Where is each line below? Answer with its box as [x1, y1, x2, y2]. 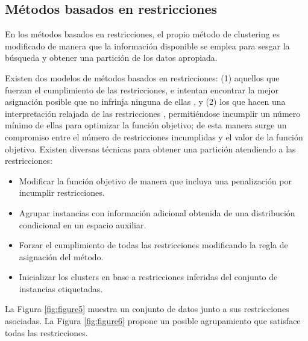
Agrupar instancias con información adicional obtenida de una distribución [19, 206, 295, 219]
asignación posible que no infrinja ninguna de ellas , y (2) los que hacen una [5, 95, 286, 108]
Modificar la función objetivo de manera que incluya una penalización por [19, 174, 292, 187]
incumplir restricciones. [19, 186, 105, 199]
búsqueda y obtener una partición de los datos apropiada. [5, 51, 218, 64]
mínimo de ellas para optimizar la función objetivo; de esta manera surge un [5, 119, 287, 131]
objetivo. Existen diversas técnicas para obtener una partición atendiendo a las [5, 142, 296, 155]
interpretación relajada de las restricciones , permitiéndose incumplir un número [5, 107, 301, 119]
